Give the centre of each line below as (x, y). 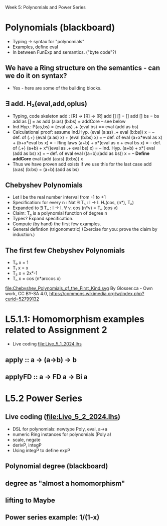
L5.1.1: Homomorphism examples (75, 319)
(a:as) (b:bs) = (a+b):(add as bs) (46, 169)
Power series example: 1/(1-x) (52, 517)
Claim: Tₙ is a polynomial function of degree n (60, 213)
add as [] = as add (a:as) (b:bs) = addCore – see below (69, 121)
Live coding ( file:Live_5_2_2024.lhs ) (63, 417)
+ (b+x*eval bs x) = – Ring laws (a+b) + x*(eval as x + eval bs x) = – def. (87, 142)
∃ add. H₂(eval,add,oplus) (46, 104)
